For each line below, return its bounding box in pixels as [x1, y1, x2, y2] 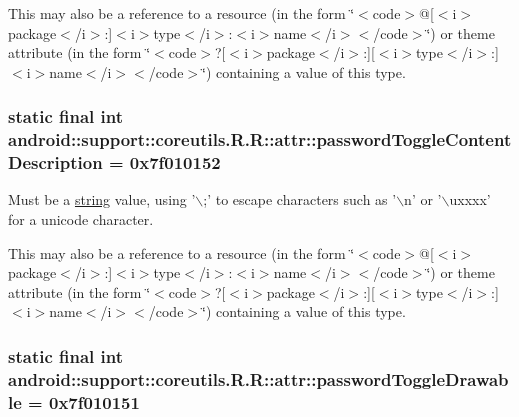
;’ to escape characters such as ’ [203, 189, 397, 210]
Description [8, 150, 103, 175]
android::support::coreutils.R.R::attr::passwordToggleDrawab [8, 366, 509, 391]
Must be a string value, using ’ [8, 189, 196, 210]
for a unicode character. [8, 209, 154, 230]
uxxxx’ [449, 189, 491, 210]
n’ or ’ [404, 189, 442, 210]
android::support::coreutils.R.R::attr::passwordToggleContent [8, 127, 512, 152]
